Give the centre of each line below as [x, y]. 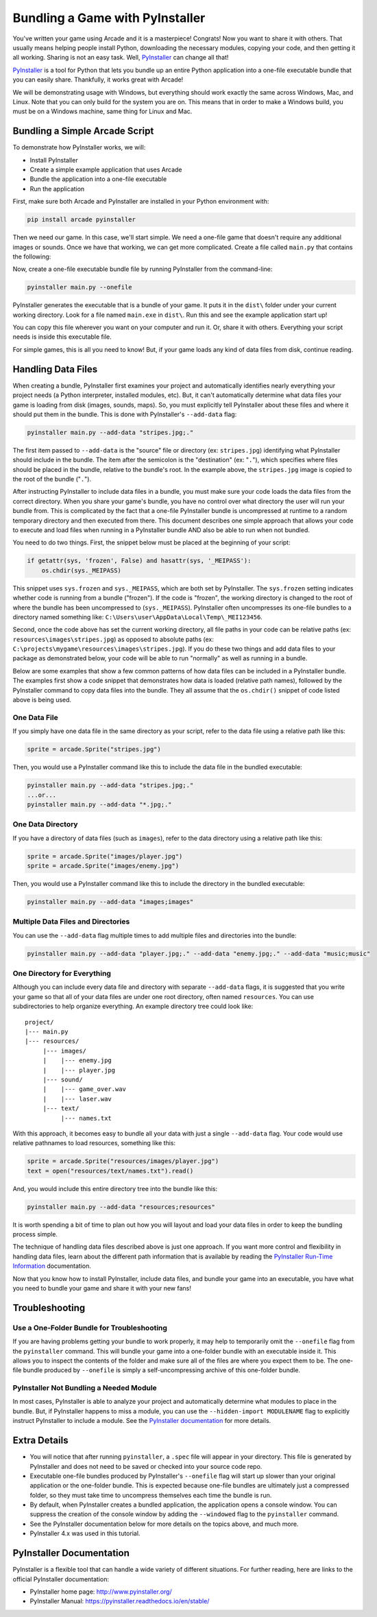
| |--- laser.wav [77, 1099]
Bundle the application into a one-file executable [98, 179]
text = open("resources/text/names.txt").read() [110, 1171]
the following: [32, 256]
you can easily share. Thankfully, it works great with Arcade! [98, 80]
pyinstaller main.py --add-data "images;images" [110, 901]
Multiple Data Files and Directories [71, 922]
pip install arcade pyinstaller [82, 220]
